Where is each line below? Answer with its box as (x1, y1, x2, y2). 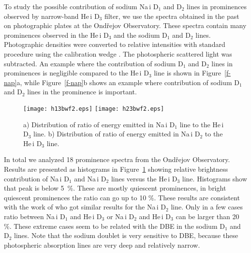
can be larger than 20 (176, 211, 239, 221)
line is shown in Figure (154, 68, 221, 78)
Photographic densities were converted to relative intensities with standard (4, 39, 225, 49)
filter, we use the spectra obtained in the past (104, 11, 239, 21)
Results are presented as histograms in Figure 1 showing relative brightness (4, 164, 228, 174)
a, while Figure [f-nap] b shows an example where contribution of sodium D (16, 77, 239, 87)
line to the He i (179, 119, 224, 129)
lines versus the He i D (111, 173, 177, 183)
